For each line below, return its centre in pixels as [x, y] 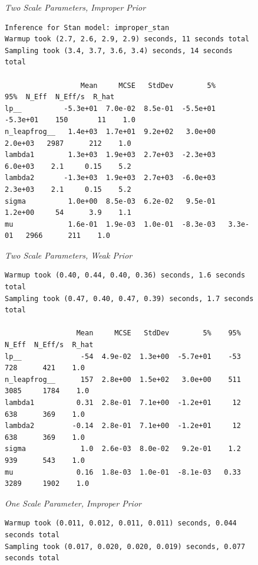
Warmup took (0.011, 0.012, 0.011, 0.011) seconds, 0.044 [121, 523]
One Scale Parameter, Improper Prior [73, 503]
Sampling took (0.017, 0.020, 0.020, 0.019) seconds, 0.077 [125, 546]
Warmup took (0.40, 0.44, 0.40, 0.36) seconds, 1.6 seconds [125, 275]
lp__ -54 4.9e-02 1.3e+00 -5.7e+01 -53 [123, 356]
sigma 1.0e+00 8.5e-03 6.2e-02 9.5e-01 [110, 201]
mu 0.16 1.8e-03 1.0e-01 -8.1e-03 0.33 [123, 472]
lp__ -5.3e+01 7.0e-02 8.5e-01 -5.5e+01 [110, 108]
